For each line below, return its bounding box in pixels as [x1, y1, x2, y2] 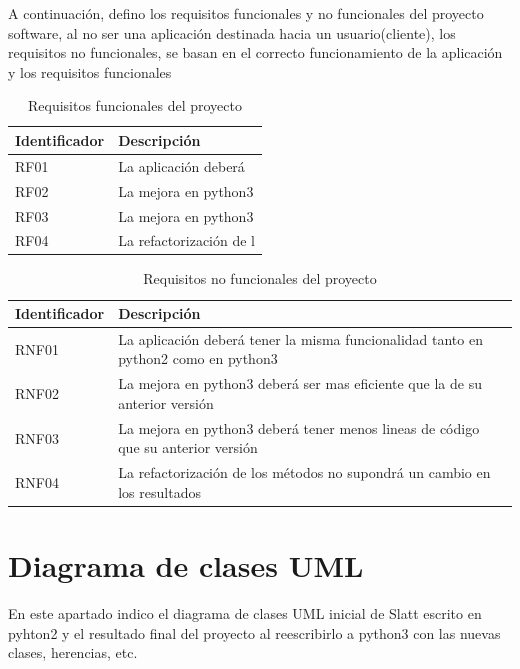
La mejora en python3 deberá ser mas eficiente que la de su [118, 373, 482, 394]
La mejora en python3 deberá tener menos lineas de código [118, 417, 480, 438]
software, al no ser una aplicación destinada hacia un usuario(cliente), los [8, 22, 456, 43]
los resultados [118, 481, 201, 502]
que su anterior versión [118, 437, 258, 458]
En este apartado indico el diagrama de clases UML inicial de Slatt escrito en [8, 603, 482, 623]
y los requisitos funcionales [8, 61, 172, 82]
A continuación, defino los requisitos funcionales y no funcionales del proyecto [8, 3, 484, 23]
